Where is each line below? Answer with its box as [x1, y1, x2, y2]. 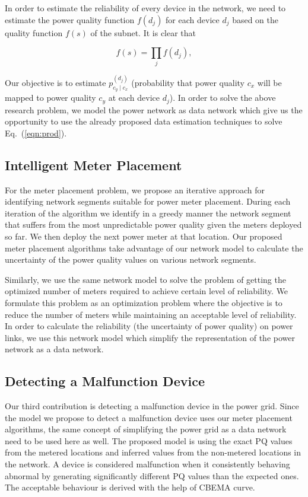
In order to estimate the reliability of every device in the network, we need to [5, 2, 286, 14]
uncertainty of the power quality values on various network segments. [5, 253, 256, 266]
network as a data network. [5, 343, 104, 355]
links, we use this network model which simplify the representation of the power [5, 331, 295, 343]
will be [257, 76, 282, 88]
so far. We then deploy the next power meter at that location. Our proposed [5, 230, 282, 242]
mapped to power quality [5, 91, 96, 104]
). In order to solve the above [169, 91, 276, 104]
